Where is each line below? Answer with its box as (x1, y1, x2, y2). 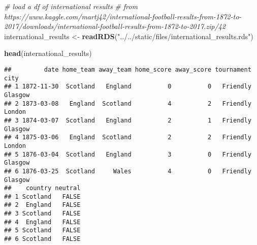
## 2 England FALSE (4, 201, 81, 209)
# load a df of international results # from (4, 1, 138, 11)
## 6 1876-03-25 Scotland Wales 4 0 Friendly (4, 167, 251, 175)
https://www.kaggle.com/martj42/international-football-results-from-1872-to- (4, 11, 242, 21)
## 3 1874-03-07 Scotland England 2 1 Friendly (4, 116, 251, 124)
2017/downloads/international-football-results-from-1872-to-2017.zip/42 (4, 21, 226, 32)
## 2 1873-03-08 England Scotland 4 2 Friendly (4, 100, 251, 107)
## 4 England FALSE (4, 218, 81, 226)
